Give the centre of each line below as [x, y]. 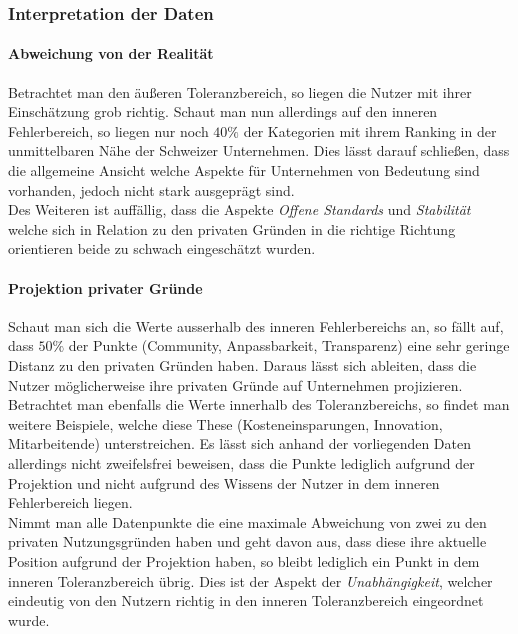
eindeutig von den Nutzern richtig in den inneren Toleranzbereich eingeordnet [246, 600]
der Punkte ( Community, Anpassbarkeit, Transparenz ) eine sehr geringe [289, 345]
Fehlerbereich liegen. [70, 502]
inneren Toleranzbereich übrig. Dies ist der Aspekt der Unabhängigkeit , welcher [250, 580]
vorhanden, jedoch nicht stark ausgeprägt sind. [151, 189]
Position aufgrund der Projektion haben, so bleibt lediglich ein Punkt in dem [244, 560]
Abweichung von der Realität [111, 53]
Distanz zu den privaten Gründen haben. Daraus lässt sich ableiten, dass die [242, 364]
